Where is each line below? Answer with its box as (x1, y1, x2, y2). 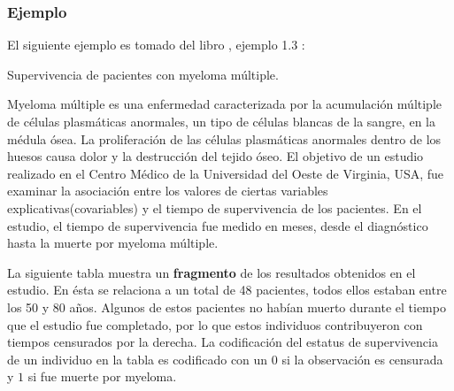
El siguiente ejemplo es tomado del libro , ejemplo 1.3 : (7, 35, 305, 54)
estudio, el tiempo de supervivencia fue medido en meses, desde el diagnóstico (7, 216, 428, 234)
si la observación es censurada (281, 349, 443, 368)
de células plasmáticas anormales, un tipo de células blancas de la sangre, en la (7, 112, 435, 130)
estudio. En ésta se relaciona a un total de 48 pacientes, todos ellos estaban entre (7, 280, 447, 299)
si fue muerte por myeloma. (27, 367, 177, 386)
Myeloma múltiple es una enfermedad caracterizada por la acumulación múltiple (7, 95, 442, 113)
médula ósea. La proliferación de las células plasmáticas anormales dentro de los (7, 129, 442, 148)
